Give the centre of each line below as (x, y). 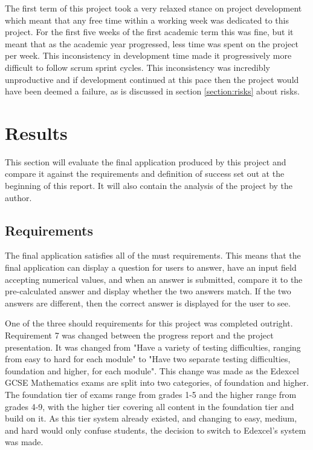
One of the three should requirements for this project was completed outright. (149, 323)
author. (18, 197)
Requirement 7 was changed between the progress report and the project (139, 335)
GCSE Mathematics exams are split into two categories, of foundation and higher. (157, 382)
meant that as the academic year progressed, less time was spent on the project (152, 43)
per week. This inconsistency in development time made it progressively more (148, 55)
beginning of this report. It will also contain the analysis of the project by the (149, 186)
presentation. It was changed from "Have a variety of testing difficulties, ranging (153, 347)
